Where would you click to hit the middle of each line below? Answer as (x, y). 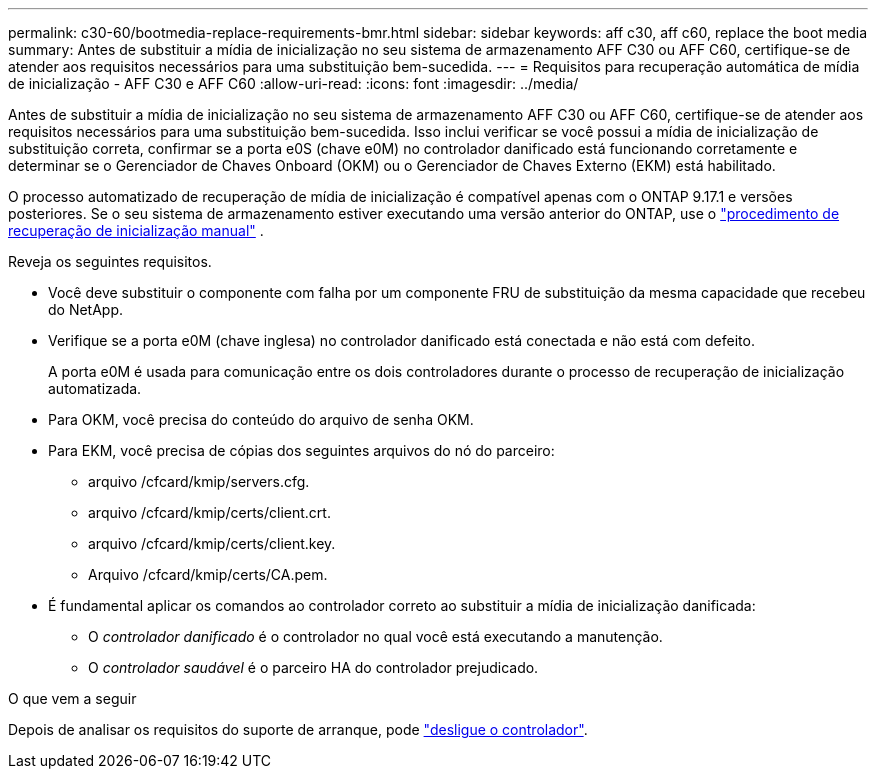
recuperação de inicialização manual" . (136, 230)
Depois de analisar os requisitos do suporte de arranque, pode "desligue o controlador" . (298, 729)
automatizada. (95, 388)
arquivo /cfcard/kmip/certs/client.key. (212, 543)
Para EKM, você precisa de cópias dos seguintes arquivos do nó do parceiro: (301, 450)
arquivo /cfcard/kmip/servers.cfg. (199, 481)
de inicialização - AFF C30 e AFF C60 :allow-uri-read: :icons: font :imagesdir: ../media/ (293, 83)
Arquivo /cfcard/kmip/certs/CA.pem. (208, 574)
